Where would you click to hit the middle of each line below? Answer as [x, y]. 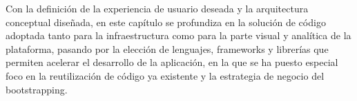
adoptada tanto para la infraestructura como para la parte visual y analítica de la [178, 35]
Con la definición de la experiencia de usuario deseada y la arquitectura [157, 8]
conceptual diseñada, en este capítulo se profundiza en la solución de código [166, 22]
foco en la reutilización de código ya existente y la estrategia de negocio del [165, 75]
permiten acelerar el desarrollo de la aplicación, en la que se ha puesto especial [172, 62]
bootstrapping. [37, 89]
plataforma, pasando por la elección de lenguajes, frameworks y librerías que [167, 48]
